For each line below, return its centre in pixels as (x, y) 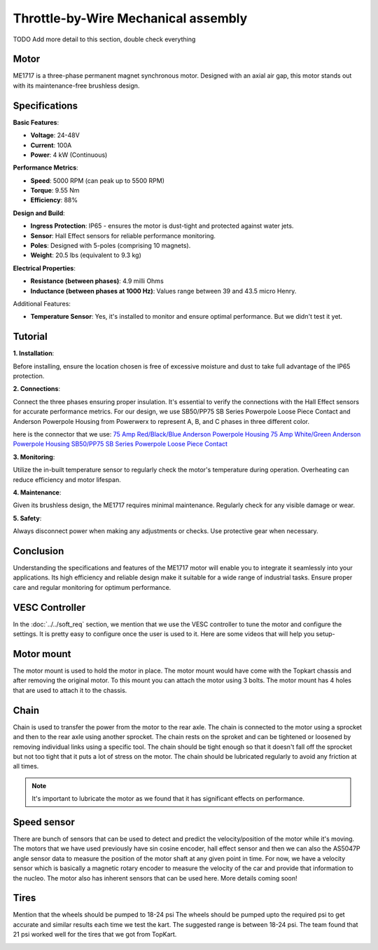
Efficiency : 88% (54, 200)
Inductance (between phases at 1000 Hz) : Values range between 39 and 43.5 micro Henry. (163, 291)
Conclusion (38, 551)
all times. (26, 766)
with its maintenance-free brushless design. (76, 85)
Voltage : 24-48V (55, 135)
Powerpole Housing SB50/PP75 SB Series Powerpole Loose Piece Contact (120, 444)
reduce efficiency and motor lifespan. (67, 479)
